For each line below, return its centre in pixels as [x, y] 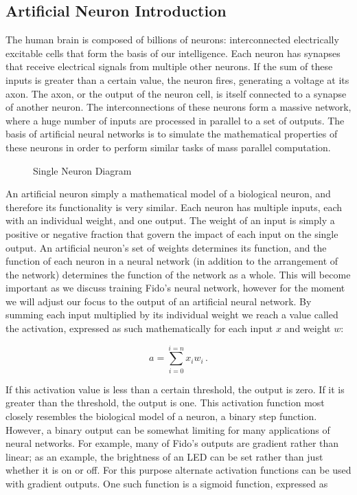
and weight [308, 328]
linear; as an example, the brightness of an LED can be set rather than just [164, 456]
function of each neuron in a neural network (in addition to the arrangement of [172, 261]
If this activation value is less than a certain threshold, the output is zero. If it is [175, 389]
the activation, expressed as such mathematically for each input [139, 328]
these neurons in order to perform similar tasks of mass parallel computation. [168, 147]
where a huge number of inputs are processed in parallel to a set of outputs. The [175, 120]
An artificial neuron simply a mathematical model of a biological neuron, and [168, 194]
